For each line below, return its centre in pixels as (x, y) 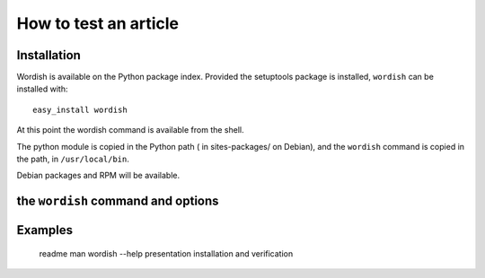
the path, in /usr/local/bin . (73, 159)
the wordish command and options (118, 201)
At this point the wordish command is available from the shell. (130, 130)
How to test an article (98, 23)
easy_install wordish (80, 109)
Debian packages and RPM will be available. (98, 176)
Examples (45, 230)
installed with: (42, 89)
